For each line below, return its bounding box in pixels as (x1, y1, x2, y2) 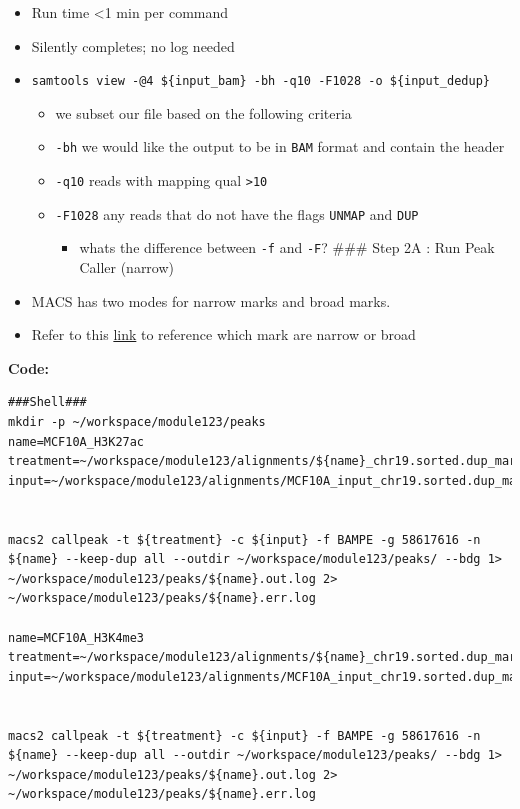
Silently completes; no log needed (31, 35, 235, 56)
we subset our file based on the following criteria (55, 102, 352, 123)
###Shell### (8, 395, 87, 410)
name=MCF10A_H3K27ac (8, 434, 145, 449)
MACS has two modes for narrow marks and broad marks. (31, 290, 391, 311)
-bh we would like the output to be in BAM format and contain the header (55, 136, 505, 157)
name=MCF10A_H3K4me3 (8, 630, 145, 645)
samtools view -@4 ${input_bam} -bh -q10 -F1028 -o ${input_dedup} (31, 74, 490, 89)
